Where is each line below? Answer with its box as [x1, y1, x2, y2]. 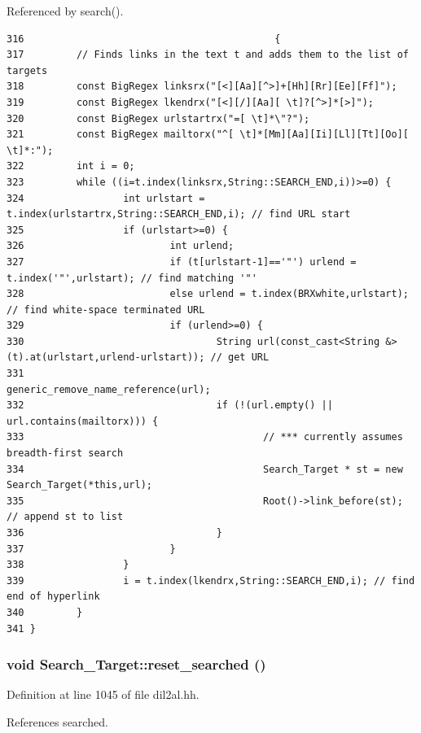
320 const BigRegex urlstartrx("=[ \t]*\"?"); [7, 112, 310, 124]
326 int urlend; [7, 240, 235, 252]
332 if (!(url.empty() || [7, 399, 333, 412]
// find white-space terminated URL [7, 303, 205, 316]
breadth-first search [7, 447, 124, 460]
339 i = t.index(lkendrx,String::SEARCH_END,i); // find [7, 574, 415, 587]
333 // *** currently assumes [7, 431, 403, 443]
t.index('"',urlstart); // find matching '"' [7, 272, 257, 284]
